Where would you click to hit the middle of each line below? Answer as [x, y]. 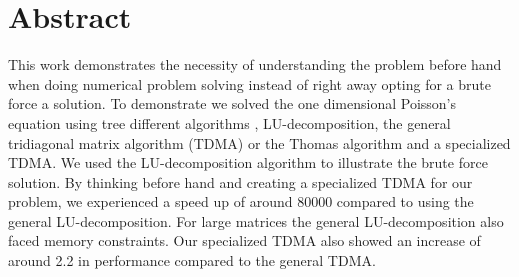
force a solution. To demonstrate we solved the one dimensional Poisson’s [232, 103]
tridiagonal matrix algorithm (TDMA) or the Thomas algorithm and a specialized [259, 142]
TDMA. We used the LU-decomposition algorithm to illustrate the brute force [248, 162]
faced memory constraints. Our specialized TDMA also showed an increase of [244, 240]
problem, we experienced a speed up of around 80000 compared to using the [241, 201]
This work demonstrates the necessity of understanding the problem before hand [255, 64]
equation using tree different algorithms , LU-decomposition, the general [229, 122]
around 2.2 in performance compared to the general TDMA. [192, 260]
